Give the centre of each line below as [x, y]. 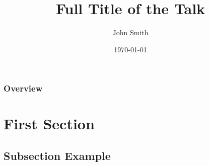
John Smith [130, 32]
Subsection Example [57, 155]
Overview [23, 88]
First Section [49, 123]
